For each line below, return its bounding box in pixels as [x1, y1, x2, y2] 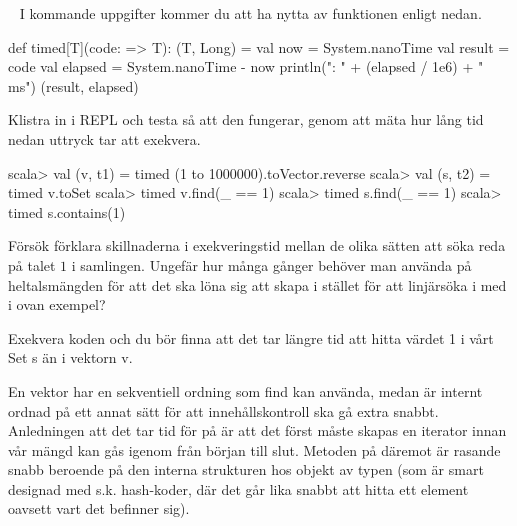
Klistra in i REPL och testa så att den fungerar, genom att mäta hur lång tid [8, 109, 484, 130]
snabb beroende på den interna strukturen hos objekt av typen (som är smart [8, 459, 484, 480]
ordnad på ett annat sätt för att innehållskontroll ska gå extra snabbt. [8, 400, 439, 421]
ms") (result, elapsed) [8, 75, 139, 96]
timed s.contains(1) [8, 201, 126, 222]
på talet [8, 254, 56, 275]
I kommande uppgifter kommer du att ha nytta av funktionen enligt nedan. [19, 3, 482, 23]
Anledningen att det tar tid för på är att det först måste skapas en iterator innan [8, 420, 507, 441]
